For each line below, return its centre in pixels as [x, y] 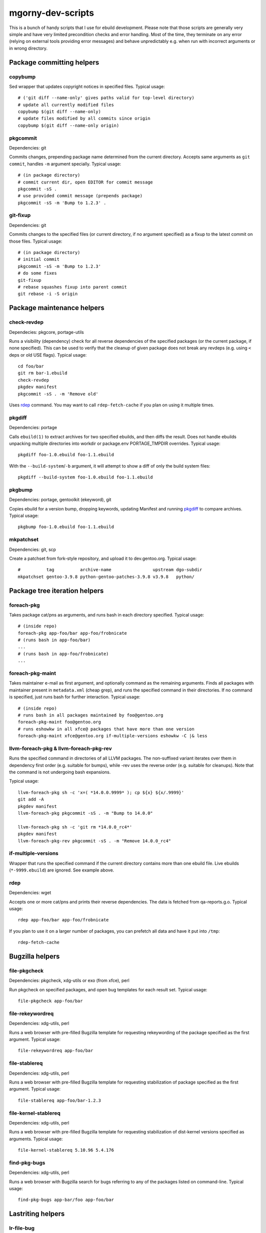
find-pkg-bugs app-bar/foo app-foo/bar [66, 1200]
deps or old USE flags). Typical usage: [48, 355]
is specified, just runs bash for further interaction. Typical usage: [75, 697]
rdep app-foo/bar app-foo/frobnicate [64, 920]
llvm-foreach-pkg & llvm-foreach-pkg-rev [60, 748]
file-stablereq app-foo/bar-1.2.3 [59, 1100]
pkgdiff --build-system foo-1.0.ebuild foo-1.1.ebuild [85, 477]
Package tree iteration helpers [56, 591]
